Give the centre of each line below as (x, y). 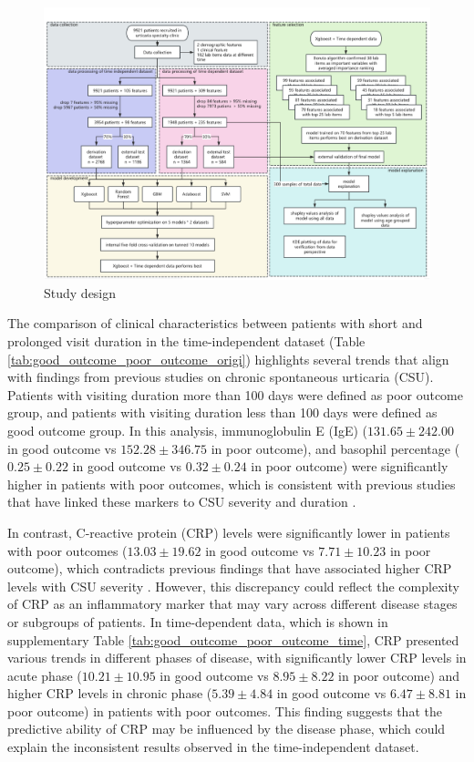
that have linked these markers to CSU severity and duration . (182, 502)
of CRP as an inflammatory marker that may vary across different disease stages (232, 604)
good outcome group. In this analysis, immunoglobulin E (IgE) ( (188, 430)
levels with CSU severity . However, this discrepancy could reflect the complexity (233, 586)
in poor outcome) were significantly (350, 466)
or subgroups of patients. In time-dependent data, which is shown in (198, 621)
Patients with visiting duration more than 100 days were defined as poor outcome (235, 394)
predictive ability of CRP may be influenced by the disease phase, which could (227, 729)
